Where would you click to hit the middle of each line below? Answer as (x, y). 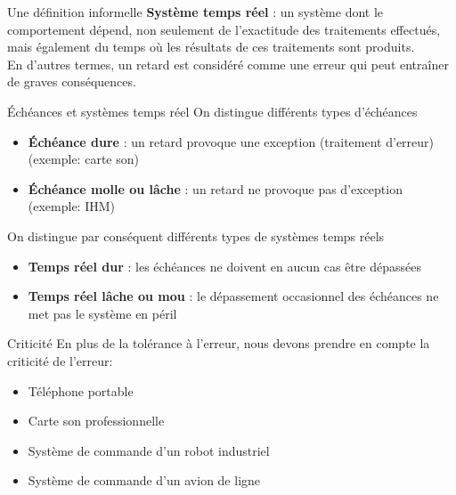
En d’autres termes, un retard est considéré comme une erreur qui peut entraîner (228, 64)
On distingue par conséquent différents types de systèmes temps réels (196, 235)
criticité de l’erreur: (60, 360)
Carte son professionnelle (96, 421)
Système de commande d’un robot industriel (149, 450)
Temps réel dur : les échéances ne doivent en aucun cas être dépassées (224, 266)
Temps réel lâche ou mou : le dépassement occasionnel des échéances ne (233, 296)
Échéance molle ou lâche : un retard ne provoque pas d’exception (215, 188)
